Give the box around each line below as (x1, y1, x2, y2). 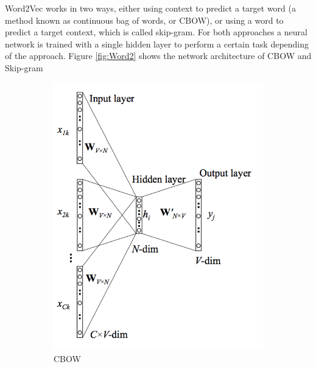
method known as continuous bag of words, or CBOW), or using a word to (5, 13, 284, 26)
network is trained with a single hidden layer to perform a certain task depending (5, 37, 309, 50)
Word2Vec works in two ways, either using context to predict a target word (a (5, 2, 296, 14)
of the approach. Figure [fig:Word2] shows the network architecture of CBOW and (5, 49, 312, 62)
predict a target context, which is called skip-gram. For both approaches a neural (5, 26, 307, 38)
